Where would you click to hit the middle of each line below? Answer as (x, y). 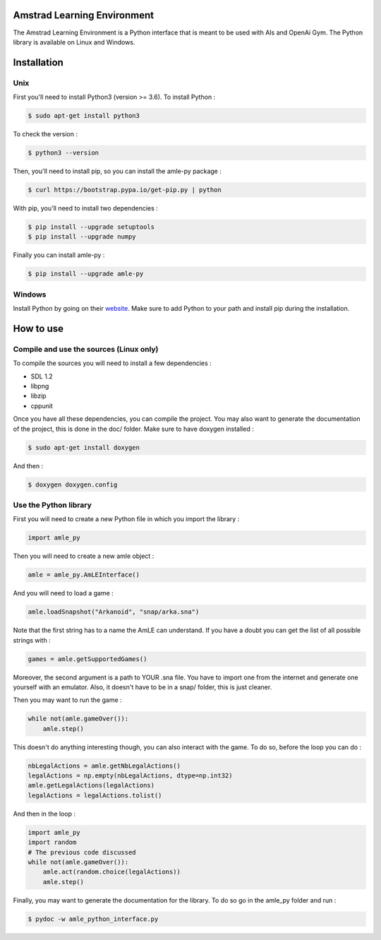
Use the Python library (52, 505)
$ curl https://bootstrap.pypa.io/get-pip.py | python (125, 190)
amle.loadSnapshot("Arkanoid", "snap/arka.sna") (114, 612)
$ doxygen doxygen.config (73, 484)
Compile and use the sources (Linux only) (86, 349)
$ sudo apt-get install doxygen (84, 447)
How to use (38, 328)
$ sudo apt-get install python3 (84, 116)
